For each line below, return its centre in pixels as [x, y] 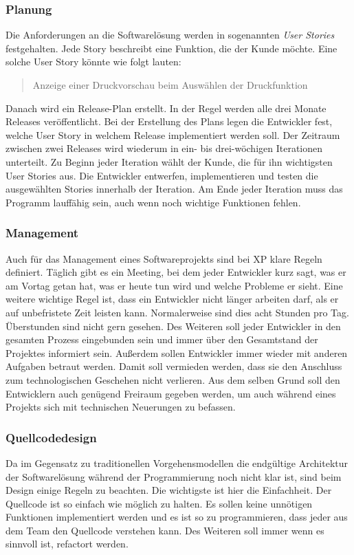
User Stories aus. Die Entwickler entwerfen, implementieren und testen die [162, 175]
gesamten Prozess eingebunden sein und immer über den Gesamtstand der [162, 339]
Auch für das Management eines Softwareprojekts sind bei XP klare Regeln [164, 258]
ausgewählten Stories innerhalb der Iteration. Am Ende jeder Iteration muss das [174, 189]
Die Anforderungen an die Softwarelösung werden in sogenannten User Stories [170, 35]
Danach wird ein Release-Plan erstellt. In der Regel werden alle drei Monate [166, 108]
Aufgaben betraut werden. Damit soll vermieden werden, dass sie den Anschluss [174, 366]
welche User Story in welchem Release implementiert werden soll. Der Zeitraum [173, 134]
